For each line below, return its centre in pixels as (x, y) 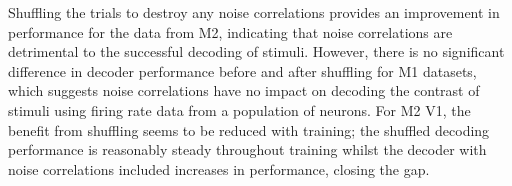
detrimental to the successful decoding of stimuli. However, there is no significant (256, 51)
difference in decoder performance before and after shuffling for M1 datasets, (242, 70)
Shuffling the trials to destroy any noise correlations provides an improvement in (254, 12)
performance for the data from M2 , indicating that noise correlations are (230, 31)
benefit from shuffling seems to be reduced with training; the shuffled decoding (249, 129)
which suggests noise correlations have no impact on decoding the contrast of (244, 90)
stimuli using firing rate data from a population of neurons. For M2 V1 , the (239, 109)
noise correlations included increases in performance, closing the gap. (219, 168)
